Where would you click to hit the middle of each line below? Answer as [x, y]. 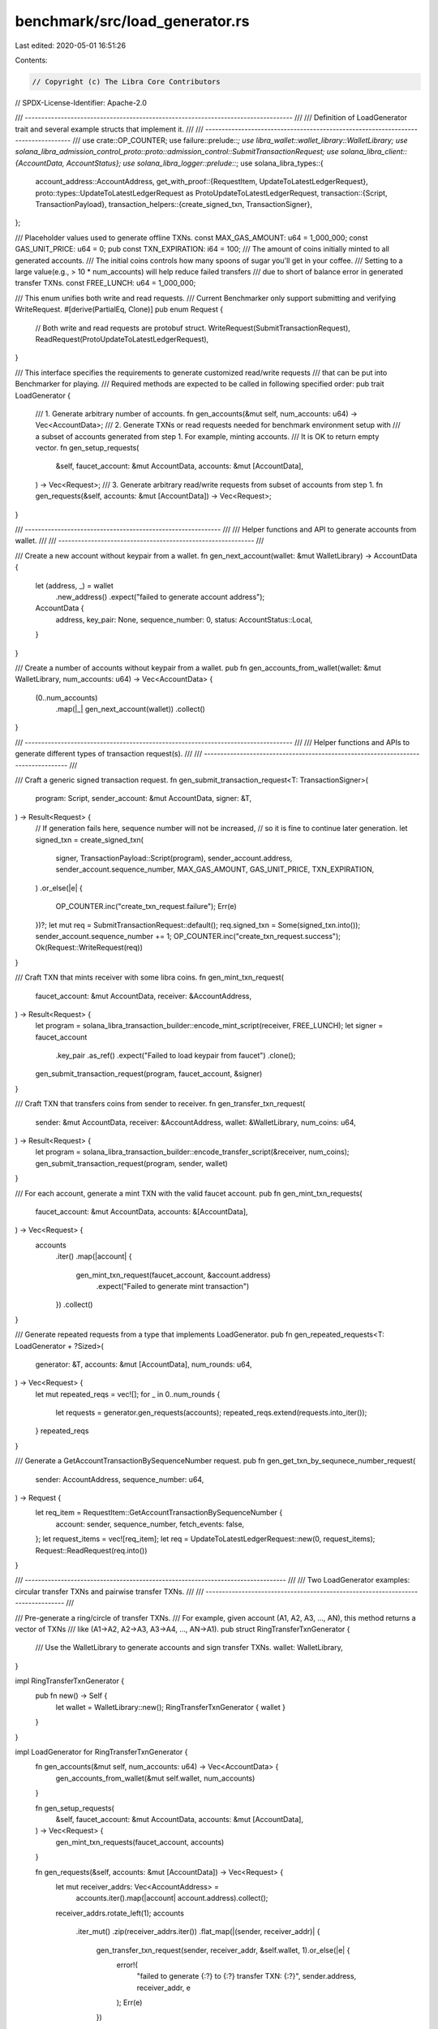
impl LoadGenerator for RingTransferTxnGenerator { [101, 1752]
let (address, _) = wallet [74, 585]
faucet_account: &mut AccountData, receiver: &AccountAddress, [144, 996]
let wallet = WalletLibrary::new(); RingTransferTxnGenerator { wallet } [170, 1707]
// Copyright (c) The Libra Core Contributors [126, 82]
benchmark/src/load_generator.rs [132, 21]
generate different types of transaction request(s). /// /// [109, 754]
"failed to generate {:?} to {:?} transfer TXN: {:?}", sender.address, [247, 1976]
